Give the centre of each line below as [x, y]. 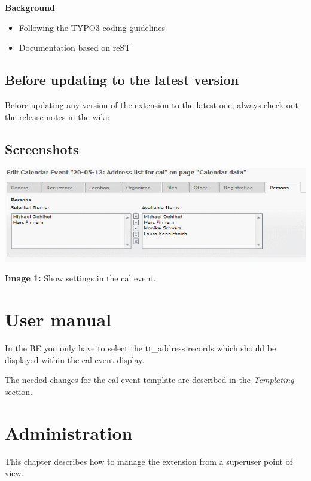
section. [19, 391]
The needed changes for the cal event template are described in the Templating [150, 380]
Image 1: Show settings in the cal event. [80, 278]
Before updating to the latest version [122, 80]
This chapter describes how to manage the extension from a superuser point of [149, 461]
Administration [69, 432]
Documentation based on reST [75, 48]
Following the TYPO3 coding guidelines [92, 27]
